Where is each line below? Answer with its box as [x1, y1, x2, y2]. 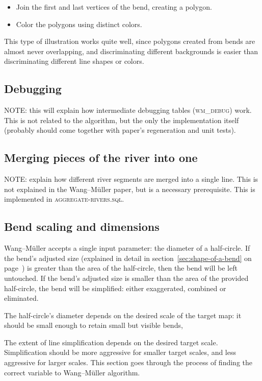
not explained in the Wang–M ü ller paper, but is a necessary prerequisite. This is [4, 183, 255, 194]
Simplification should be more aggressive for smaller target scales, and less [4, 347, 236, 358]
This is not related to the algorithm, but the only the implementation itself [4, 114, 239, 125]
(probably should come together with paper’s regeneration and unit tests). [4, 125, 236, 135]
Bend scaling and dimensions [4, 219, 160, 234]
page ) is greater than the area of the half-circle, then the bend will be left [4, 263, 238, 273]
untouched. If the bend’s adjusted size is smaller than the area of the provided [4, 272, 249, 283]
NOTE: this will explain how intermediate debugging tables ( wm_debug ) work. [4, 105, 252, 115]
